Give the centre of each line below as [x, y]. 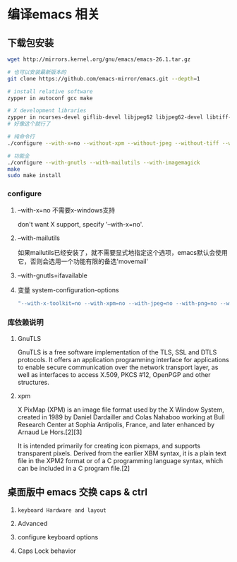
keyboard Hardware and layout [62, 510]
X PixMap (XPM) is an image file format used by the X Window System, [121, 409]
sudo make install [34, 176]
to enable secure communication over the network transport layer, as [118, 367]
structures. [33, 382]
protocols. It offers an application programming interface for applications [123, 359]
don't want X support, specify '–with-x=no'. [80, 224]
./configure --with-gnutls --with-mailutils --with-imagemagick [104, 162]
